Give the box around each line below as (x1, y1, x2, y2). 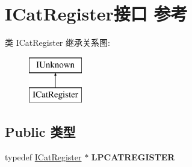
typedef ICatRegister (5, 151, 82, 163)
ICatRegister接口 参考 (5, 1, 188, 26)
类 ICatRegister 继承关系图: (5, 36, 110, 49)
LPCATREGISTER (91, 151, 175, 163)
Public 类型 (5, 122, 76, 141)
